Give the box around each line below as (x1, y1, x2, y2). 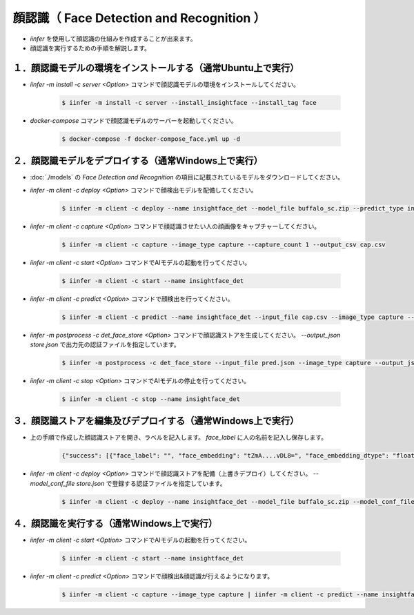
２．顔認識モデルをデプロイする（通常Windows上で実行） (12, 155, 263, 167)
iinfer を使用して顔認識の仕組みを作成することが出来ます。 (30, 35, 197, 43)
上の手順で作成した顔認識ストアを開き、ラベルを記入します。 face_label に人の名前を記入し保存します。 (30, 433, 328, 442)
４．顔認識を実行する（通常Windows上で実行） (12, 518, 217, 529)
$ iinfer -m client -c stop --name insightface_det (61, 395, 241, 403)
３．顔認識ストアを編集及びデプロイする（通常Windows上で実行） (12, 415, 299, 427)
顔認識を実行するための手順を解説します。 (30, 43, 151, 52)
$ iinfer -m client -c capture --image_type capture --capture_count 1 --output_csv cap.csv (61, 240, 386, 248)
